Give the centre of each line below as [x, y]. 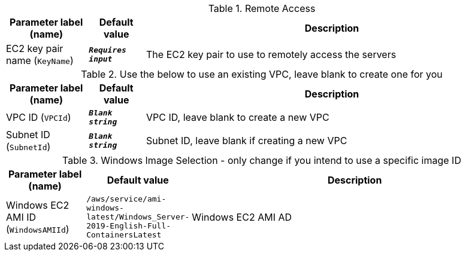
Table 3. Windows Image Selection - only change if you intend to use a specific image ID [262, 160]
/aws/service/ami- [126, 199]
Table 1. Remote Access [262, 8]
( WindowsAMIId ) [38, 229]
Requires [108, 50]
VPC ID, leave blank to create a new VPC [238, 117]
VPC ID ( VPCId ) [39, 117]
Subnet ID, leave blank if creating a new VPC [247, 141]
